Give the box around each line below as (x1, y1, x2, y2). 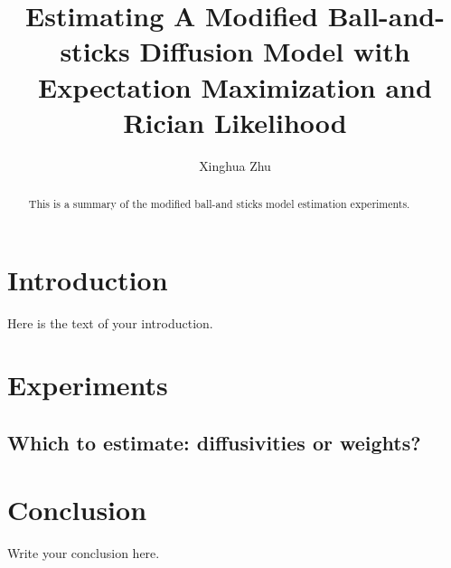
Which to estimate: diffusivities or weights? (7, 429, 421, 457)
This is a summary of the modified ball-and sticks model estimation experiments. (28, 196, 410, 212)
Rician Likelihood (123, 103, 347, 140)
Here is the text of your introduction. (7, 313, 213, 332)
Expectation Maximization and (38, 68, 432, 105)
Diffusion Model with (139, 33, 410, 70)
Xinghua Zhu (199, 156, 271, 175)
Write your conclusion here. (7, 543, 160, 562)
